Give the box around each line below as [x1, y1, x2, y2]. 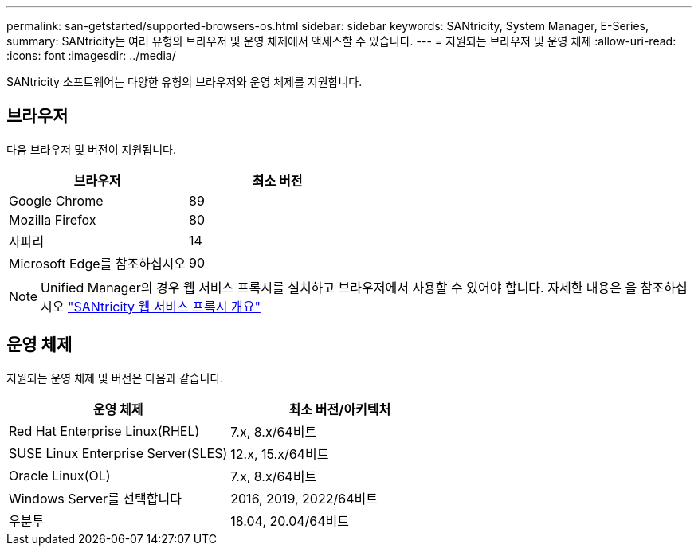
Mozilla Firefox [9, 211, 96, 228]
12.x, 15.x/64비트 [230, 445, 329, 462]
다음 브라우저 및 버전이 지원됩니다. [6, 142, 176, 156]
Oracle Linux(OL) [9, 467, 111, 483]
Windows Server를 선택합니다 [9, 490, 182, 507]
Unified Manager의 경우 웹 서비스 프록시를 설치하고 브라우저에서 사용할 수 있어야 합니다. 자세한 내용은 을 [41, 279, 637, 296]
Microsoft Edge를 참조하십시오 [9, 255, 186, 272]
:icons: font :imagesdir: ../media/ [6, 49, 176, 62]
